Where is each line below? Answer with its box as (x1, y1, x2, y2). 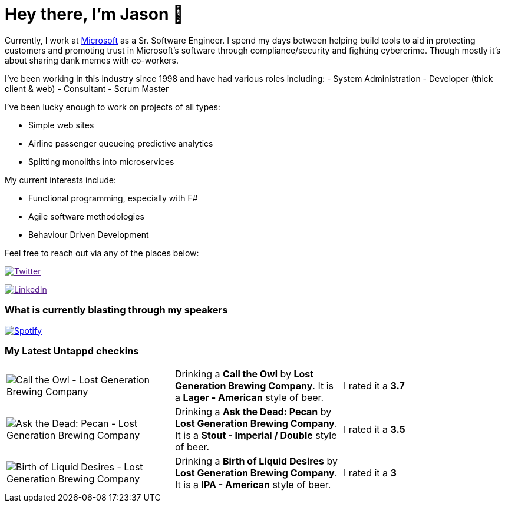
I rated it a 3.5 (343, 423, 405, 436)
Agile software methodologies (28, 211, 144, 221)
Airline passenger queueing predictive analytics (28, 138, 213, 148)
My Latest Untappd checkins (5, 344, 139, 357)
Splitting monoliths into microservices (28, 156, 174, 167)
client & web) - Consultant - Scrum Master (5, 83, 169, 94)
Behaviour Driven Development (28, 229, 149, 240)
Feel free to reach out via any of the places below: (5, 247, 199, 258)
